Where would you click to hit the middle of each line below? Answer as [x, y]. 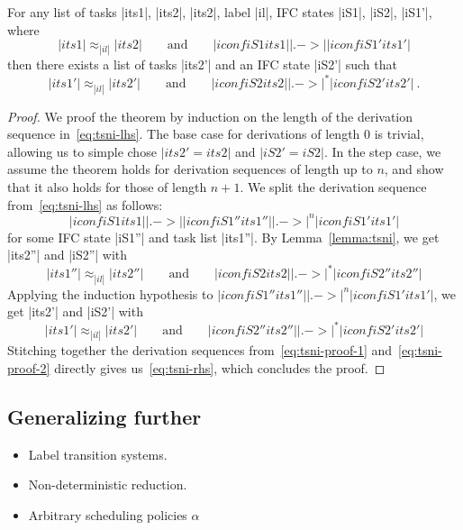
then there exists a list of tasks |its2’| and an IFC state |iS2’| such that [202, 64]
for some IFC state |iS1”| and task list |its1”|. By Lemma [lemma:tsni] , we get [223, 237]
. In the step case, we [382, 151]
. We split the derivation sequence [333, 187]
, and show [414, 169]
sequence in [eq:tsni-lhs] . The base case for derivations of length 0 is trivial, [216, 134]
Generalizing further [104, 417]
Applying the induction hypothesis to [110, 293]
